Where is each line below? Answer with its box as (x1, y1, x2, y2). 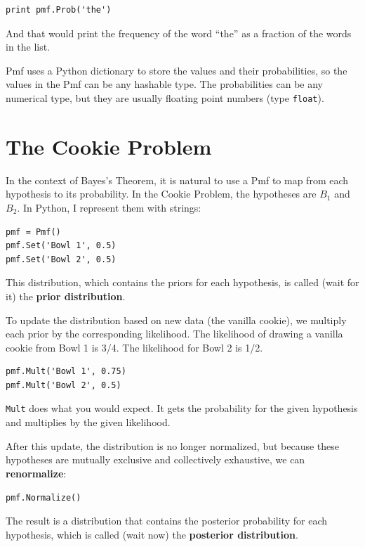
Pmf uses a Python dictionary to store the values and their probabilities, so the (6, 63, 347, 77)
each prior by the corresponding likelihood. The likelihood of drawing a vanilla (6, 326, 343, 341)
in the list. (6, 39, 51, 54)
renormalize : (6, 465, 67, 480)
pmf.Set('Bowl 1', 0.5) (6, 240, 117, 251)
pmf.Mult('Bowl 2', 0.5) (6, 380, 121, 390)
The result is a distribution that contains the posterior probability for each (6, 513, 327, 528)
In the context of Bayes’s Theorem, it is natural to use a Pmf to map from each (6, 172, 349, 187)
